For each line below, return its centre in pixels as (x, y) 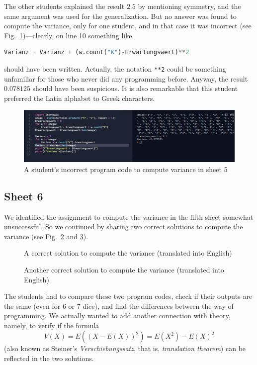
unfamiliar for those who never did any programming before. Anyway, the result (126, 78)
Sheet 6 (24, 196)
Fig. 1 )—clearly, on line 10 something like (68, 35)
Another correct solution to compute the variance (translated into (124, 269)
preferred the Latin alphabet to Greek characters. (80, 98)
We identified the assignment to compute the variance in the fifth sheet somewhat (129, 217)
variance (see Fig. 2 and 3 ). (46, 236)
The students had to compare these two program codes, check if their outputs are (128, 296)
